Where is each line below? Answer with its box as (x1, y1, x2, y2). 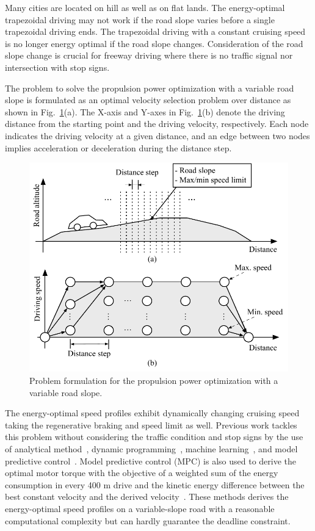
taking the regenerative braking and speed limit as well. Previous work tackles (5, 418, 297, 431)
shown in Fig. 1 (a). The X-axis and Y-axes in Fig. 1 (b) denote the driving (5, 105, 285, 118)
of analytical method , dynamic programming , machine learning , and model (5, 442, 298, 455)
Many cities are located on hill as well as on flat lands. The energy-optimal (5, 1, 285, 13)
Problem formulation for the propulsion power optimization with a (29, 374, 278, 386)
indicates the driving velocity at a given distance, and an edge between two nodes (5, 129, 310, 142)
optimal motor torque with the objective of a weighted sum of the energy (5, 466, 278, 479)
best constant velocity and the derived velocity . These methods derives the (5, 490, 289, 503)
